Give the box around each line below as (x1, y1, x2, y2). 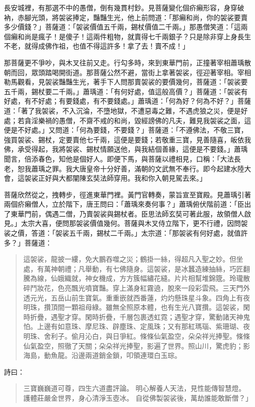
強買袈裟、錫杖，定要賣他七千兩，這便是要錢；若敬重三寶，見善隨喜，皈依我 (4, 134, 251, 144)
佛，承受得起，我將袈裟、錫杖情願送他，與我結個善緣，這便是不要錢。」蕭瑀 (4, 144, 248, 154)
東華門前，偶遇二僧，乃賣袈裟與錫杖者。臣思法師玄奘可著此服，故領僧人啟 (10, 208, 251, 218)
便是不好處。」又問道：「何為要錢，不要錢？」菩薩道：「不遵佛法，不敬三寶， (4, 125, 248, 135)
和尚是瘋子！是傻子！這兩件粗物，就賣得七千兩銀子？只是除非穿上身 (17, 31, 237, 41)
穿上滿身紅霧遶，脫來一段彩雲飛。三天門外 (112, 283, 250, 293)
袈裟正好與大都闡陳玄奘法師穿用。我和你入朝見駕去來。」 (24, 173, 206, 183)
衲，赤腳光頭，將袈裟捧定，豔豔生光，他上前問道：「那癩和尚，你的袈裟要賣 (4, 12, 248, 22)
